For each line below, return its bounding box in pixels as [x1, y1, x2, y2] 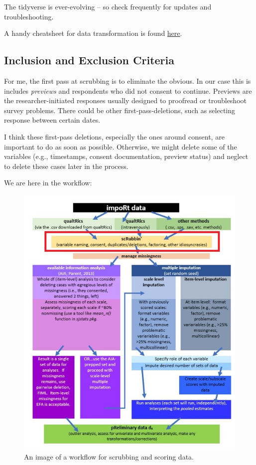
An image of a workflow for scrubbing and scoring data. [24, 451, 194, 462]
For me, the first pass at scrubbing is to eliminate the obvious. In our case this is [4, 75, 251, 86]
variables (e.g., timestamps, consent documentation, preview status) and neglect [4, 151, 249, 161]
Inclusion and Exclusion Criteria [4, 52, 175, 68]
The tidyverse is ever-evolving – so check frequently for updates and [4, 1, 212, 11]
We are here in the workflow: [4, 177, 92, 188]
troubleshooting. [4, 11, 54, 21]
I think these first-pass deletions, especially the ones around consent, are [4, 131, 225, 142]
